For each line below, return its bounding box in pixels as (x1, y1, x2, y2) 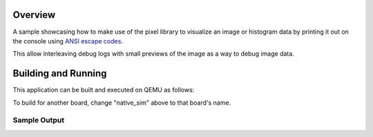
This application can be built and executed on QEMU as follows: (12, 86, 195, 94)
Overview (12, 9, 56, 21)
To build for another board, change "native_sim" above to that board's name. (12, 98, 231, 107)
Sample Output (12, 116, 65, 125)
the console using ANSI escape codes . (12, 36, 124, 45)
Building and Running (12, 67, 107, 79)
